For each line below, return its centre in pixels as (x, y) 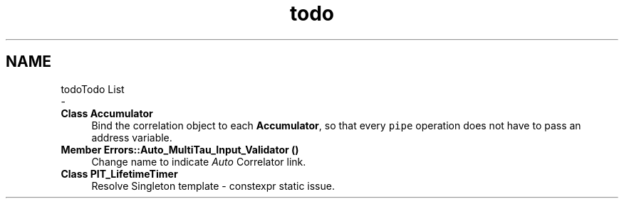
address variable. (132, 137)
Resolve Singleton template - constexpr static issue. (213, 186)
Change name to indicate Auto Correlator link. (199, 161)
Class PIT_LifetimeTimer (119, 173)
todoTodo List (93, 89)
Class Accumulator (107, 113)
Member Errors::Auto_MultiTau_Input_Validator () (180, 149)
